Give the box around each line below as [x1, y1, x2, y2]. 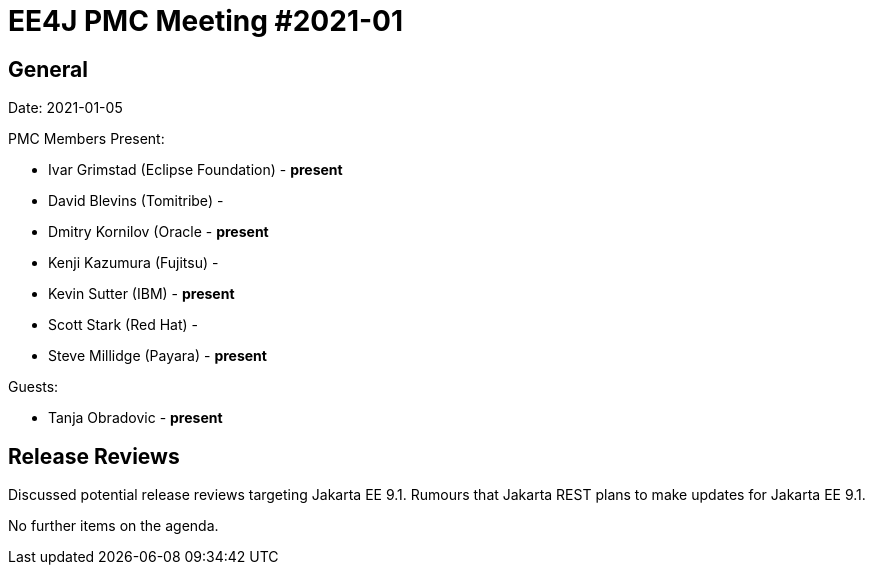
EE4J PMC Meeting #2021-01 [8, 4, 404, 38]
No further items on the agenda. [8, 517, 219, 535]
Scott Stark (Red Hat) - [48, 316, 198, 334]
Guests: [8, 378, 59, 396]
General [8, 56, 89, 82]
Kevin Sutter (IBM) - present [48, 285, 235, 303]
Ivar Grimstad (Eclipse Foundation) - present [48, 161, 343, 179]
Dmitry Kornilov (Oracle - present [48, 223, 269, 241]
